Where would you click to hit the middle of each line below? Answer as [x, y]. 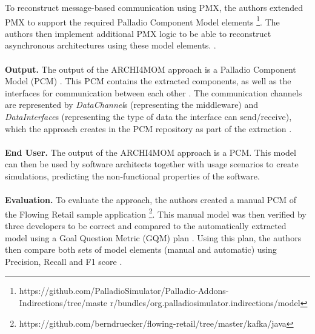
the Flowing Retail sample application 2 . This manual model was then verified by [156, 213]
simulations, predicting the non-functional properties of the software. [132, 175]
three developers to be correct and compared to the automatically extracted [146, 225]
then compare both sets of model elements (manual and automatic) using [141, 249]
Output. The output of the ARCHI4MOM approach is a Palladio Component [151, 69]
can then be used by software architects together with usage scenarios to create [152, 164]
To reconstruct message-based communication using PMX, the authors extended [154, 7]
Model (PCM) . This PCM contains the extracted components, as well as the [148, 81]
